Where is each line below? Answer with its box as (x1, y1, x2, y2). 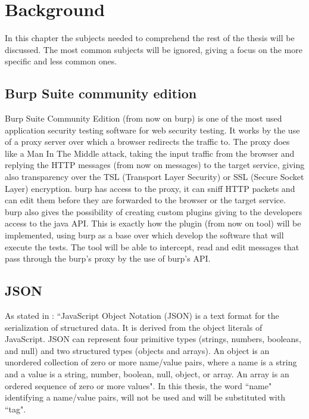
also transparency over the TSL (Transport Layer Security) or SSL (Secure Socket (5, 170, 304, 183)
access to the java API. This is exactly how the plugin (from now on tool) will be (5, 217, 301, 229)
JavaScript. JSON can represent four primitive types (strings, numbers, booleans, (5, 333, 301, 345)
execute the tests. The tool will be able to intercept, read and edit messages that (5, 240, 299, 253)
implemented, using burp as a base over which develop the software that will (5, 229, 284, 241)
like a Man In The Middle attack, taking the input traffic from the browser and (5, 147, 295, 159)
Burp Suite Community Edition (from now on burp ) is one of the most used (5, 112, 282, 125)
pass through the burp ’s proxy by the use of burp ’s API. (5, 252, 211, 265)
